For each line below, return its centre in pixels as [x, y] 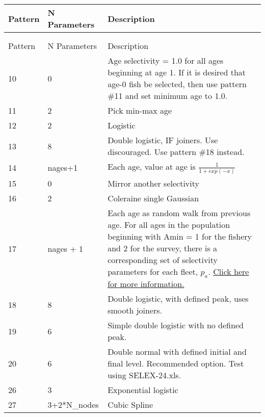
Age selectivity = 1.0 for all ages [166, 60]
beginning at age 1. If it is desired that [177, 72]
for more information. [146, 284]
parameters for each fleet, [153, 271]
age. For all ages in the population [169, 224]
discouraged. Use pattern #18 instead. [176, 152]
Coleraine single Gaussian [153, 198]
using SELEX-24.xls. [144, 375]
